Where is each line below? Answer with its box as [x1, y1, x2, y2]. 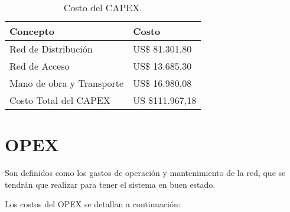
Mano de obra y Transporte [9, 76, 124, 90]
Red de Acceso [9, 59, 70, 73]
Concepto [9, 24, 54, 38]
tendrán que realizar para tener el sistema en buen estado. [5, 178, 216, 190]
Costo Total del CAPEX [9, 93, 110, 107]
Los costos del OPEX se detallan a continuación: [5, 198, 181, 210]
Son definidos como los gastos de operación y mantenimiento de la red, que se [5, 167, 286, 179]
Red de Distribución [9, 42, 93, 56]
